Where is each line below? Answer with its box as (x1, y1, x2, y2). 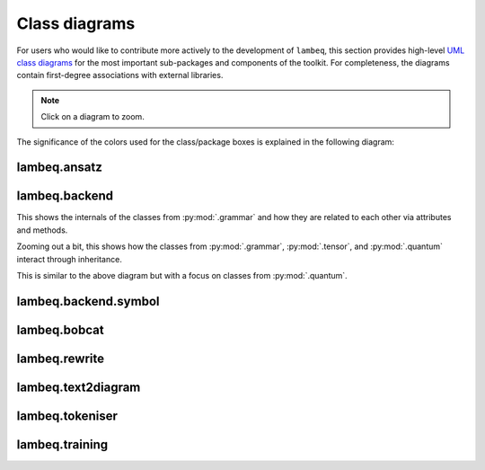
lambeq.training (16, 437, 108, 452)
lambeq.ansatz (16, 160, 102, 175)
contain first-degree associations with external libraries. (16, 70, 224, 81)
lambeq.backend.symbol (16, 293, 160, 309)
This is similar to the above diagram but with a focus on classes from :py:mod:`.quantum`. (16, 270, 348, 280)
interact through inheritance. (16, 253, 123, 264)
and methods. (16, 225, 68, 235)
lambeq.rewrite (16, 350, 105, 366)
